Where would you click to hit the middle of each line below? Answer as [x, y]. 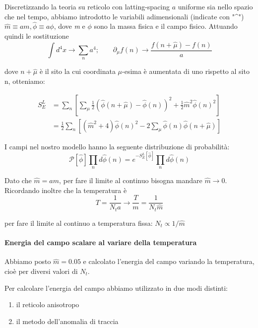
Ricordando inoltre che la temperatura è [66, 190]
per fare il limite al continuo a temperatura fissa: [79, 223]
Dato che [18, 180]
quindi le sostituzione [37, 36]
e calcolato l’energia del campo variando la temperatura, [169, 261]
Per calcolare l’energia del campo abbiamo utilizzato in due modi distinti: [116, 288]
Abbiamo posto [28, 261]
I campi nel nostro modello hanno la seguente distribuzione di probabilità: [117, 146]
